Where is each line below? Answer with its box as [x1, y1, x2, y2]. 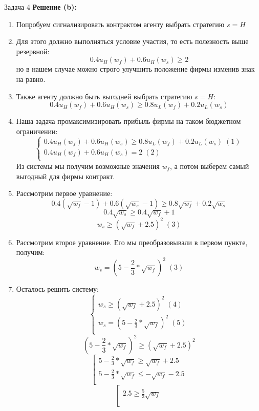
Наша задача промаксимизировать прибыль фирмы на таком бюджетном [16, 116, 241, 126]
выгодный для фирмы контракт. [16, 170, 115, 181]
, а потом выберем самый [170, 160, 249, 171]
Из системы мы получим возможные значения [16, 160, 160, 171]
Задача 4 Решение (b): [4, 2, 77, 12]
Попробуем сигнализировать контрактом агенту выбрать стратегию [16, 18, 225, 29]
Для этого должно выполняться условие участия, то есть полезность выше [16, 36, 249, 47]
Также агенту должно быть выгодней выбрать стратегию [16, 91, 192, 101]
